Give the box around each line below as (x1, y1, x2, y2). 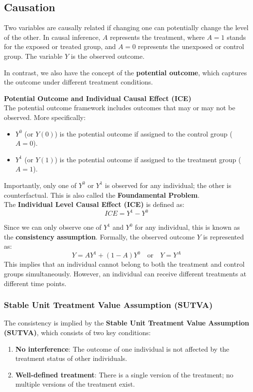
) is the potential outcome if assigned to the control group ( (54, 128, 233, 138)
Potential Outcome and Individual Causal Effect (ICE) (4, 93, 192, 103)
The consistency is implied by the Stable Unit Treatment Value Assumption (4, 318, 249, 328)
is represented (203, 231, 244, 241)
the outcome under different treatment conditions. (4, 77, 153, 87)
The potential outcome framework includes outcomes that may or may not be (4, 102, 235, 113)
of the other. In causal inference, (4, 32, 101, 42)
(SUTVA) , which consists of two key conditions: (4, 327, 151, 338)
